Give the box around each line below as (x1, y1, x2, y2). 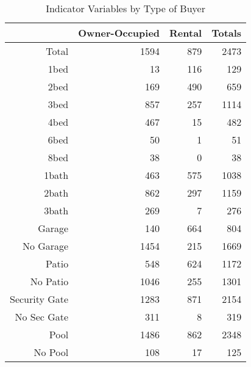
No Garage (22, 239, 69, 253)
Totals (211, 26, 242, 40)
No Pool (34, 345, 69, 359)
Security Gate (10, 292, 69, 306)
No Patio (30, 274, 69, 288)
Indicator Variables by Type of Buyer (46, 1, 205, 15)
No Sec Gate (15, 310, 69, 324)
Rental (169, 26, 202, 40)
